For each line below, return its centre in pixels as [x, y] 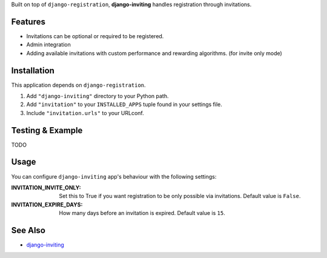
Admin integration [48, 45]
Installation [33, 71]
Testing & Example [47, 130]
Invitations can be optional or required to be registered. [95, 36]
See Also [28, 230]
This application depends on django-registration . [78, 85]
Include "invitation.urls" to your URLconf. [85, 113]
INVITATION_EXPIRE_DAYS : [47, 204]
